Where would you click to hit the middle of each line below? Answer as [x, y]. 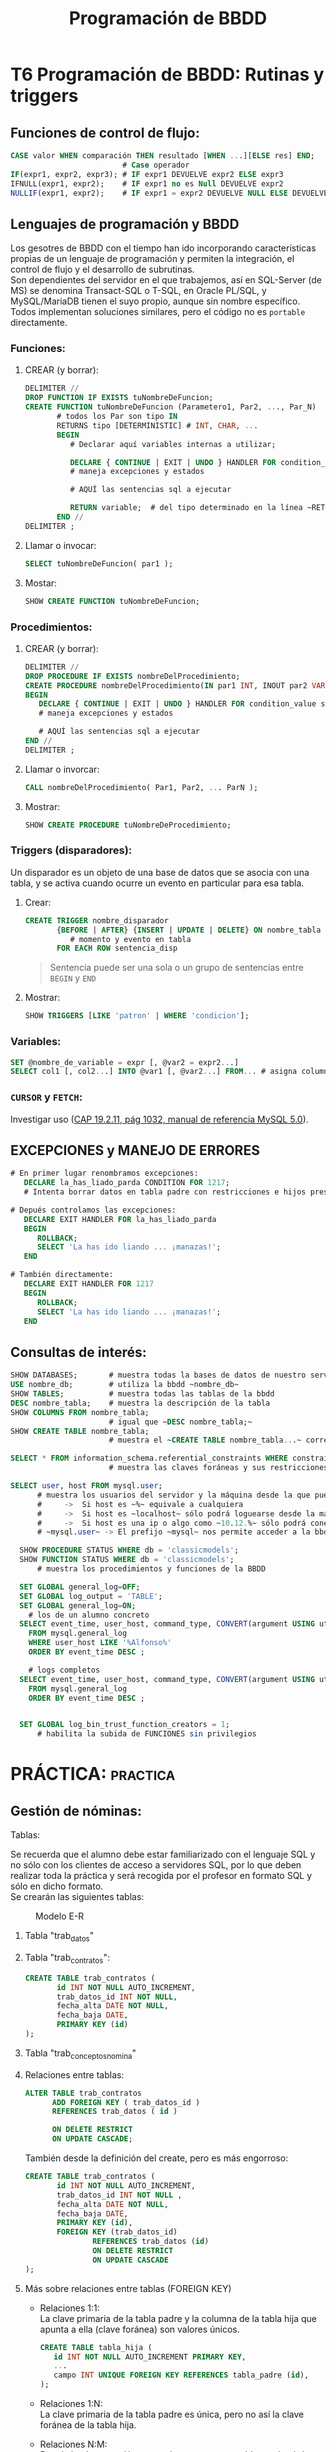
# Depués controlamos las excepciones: [93, 1210]
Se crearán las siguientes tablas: [77, 1897]
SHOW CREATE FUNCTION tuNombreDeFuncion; [112, 601]
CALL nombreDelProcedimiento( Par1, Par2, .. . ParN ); [141, 787]
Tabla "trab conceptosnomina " [80, 2054]
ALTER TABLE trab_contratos [83, 2093]
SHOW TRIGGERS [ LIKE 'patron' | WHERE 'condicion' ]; [137, 1016]
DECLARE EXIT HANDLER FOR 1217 [89, 1284]
